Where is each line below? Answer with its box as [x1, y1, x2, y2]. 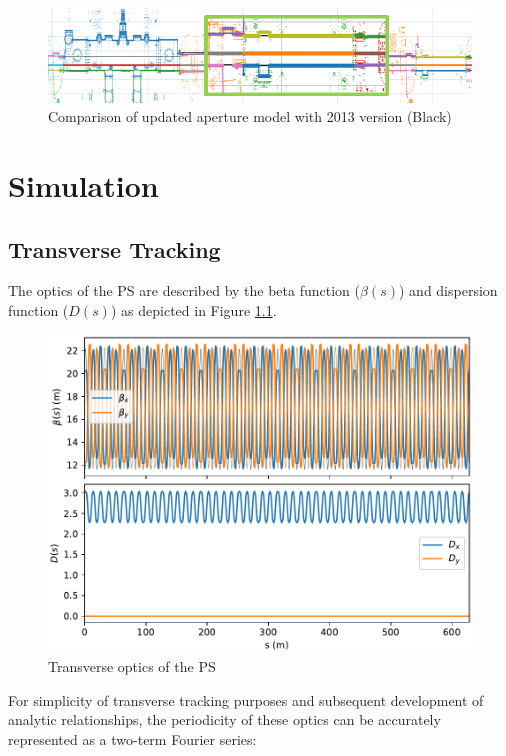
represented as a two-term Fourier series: [8, 729, 257, 749]
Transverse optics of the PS [48, 656, 216, 677]
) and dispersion [398, 280, 498, 301]
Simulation [8, 165, 159, 206]
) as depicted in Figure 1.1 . [110, 300, 277, 321]
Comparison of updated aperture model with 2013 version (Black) [48, 106, 452, 127]
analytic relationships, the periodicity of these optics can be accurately [8, 709, 441, 730]
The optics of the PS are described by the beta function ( [8, 280, 360, 301]
